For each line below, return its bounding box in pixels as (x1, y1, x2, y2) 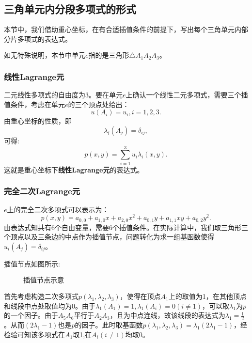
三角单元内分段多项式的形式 (4, 1, 136, 16)
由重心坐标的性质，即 (4, 116, 72, 126)
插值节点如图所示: (4, 258, 60, 268)
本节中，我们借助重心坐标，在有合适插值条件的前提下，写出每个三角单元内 (4, 24, 241, 34)
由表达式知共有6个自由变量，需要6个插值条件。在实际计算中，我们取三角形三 (4, 222, 248, 232)
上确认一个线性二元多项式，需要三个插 (126, 90, 248, 100)
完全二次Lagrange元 (4, 185, 80, 197)
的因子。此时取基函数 (75, 320, 143, 330)
